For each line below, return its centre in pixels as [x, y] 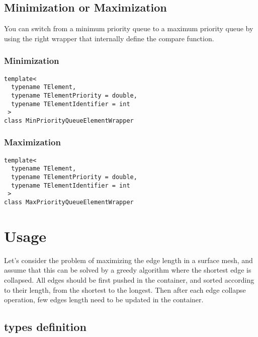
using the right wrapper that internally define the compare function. [109, 38]
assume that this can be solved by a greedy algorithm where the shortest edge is [128, 270]
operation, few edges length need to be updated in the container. [104, 300]
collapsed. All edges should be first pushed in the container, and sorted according [129, 280]
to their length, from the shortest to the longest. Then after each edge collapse [125, 289]
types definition [45, 327]
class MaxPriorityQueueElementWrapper [69, 202]
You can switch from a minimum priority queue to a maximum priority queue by [129, 28]
